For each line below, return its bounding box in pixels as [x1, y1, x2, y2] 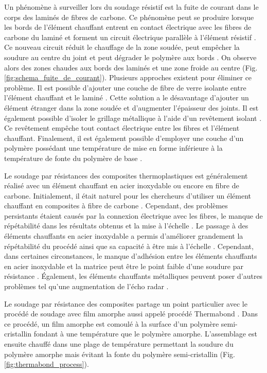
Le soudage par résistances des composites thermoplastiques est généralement [4, 170, 248, 181]
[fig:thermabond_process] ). [4, 359, 89, 369]
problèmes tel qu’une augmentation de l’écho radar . [4, 281, 169, 292]
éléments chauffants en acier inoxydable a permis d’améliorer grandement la [4, 230, 243, 241]
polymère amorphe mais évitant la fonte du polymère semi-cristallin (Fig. [4, 348, 235, 359]
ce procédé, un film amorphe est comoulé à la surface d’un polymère [4, 318, 219, 329]
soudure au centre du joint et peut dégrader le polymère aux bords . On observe [4, 51, 257, 62]
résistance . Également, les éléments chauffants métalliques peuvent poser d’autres [4, 271, 263, 281]
